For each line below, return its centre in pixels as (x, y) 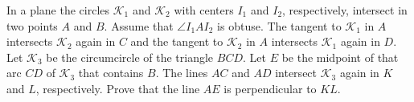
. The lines (182, 73)
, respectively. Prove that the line (118, 88)
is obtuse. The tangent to (279, 25)
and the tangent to (177, 41)
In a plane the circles (58, 10)
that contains (111, 73)
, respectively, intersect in (345, 10)
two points (32, 25)
